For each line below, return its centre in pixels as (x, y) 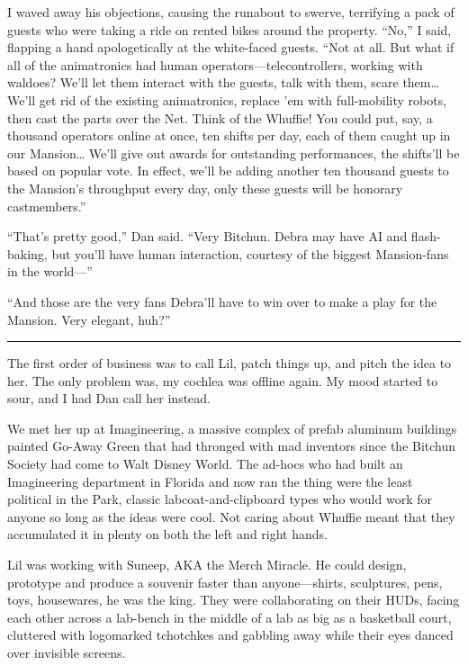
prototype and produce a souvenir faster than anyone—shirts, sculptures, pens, (225, 582)
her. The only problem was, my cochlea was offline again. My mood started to (223, 380)
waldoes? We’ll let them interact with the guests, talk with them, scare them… (223, 82)
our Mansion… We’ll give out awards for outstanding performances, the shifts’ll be (234, 153)
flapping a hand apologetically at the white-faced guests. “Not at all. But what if (231, 47)
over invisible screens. (67, 652)
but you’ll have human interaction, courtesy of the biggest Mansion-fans (250, 253)
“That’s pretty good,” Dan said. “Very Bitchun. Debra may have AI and (207, 236)
